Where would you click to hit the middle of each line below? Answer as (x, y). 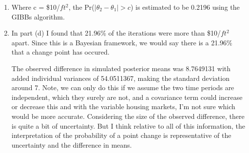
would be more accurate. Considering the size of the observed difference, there (128, 116)
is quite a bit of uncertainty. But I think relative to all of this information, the (128, 125)
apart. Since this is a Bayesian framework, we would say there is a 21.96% (122, 42)
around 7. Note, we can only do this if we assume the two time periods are (123, 87)
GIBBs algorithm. (38, 16)
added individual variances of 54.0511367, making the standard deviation (120, 78)
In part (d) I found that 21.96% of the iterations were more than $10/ (116, 33)
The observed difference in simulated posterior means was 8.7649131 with (121, 68)
